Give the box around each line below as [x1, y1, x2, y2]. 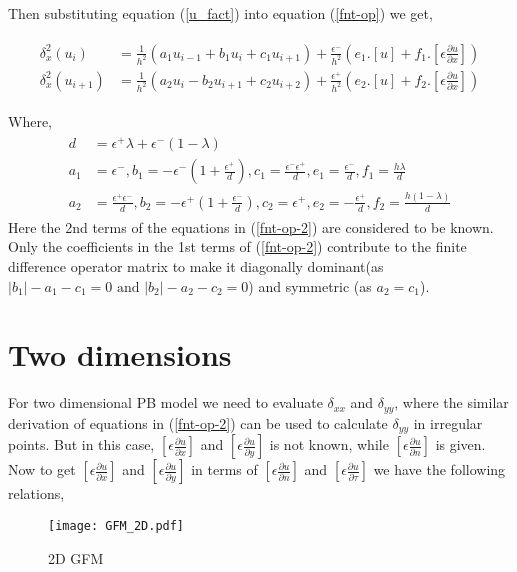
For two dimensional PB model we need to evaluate [8, 392, 323, 413]
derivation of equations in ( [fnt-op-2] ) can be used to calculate [8, 412, 388, 433]
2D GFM [48, 547, 104, 568]
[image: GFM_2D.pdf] [48, 518, 185, 533]
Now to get [8, 459, 76, 480]
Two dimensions [8, 334, 232, 375]
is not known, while [269, 434, 389, 455]
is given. [435, 434, 486, 455]
